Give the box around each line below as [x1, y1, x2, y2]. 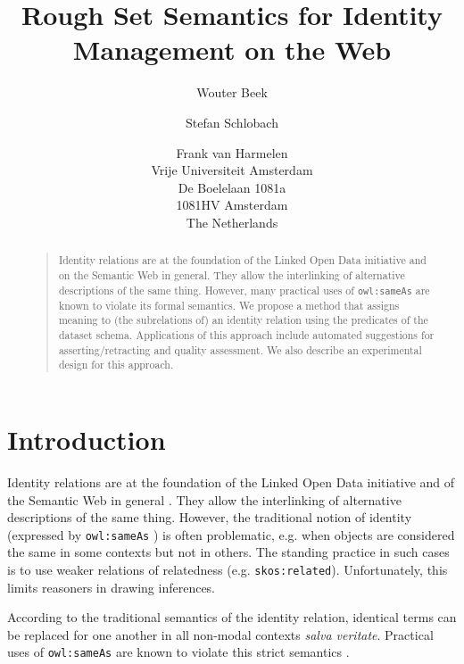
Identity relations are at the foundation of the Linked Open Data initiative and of [7, 472, 455, 491]
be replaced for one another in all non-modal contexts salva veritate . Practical [7, 625, 434, 643]
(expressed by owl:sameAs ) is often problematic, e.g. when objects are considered [7, 525, 455, 544]
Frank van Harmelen [176, 143, 288, 162]
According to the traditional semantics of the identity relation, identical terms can [7, 608, 457, 627]
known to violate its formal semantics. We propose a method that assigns [58, 297, 400, 312]
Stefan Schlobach [186, 112, 278, 131]
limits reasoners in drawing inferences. [7, 577, 216, 596]
